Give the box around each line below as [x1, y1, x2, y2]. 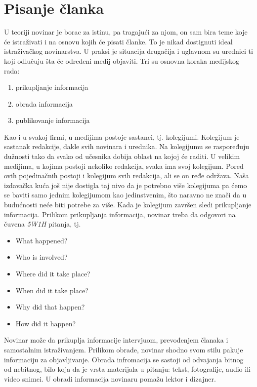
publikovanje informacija [15, 115, 90, 125]
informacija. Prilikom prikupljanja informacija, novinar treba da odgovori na [4, 209, 236, 219]
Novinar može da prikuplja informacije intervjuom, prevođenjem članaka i [4, 335, 228, 345]
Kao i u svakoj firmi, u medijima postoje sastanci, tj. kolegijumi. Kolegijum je [4, 131, 240, 142]
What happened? [15, 235, 68, 245]
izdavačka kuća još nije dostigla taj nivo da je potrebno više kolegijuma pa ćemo [4, 180, 247, 190]
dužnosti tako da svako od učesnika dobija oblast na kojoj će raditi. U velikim [4, 151, 240, 161]
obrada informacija [15, 98, 73, 109]
